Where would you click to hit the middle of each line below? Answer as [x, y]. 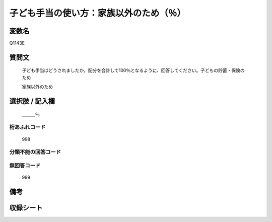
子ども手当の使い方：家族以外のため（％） [98, 13]
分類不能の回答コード [35, 152]
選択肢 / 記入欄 [32, 101]
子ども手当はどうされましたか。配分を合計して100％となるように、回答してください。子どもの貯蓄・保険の [133, 70]
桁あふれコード [27, 127]
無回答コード [25, 165]
